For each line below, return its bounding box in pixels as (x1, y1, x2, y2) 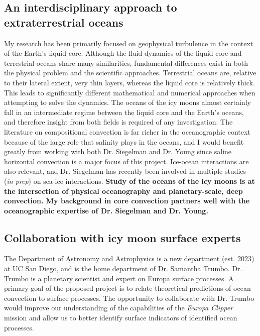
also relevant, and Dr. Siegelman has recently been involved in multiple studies (4, 166, 246, 176)
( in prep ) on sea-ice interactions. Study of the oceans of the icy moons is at (4, 175, 255, 186)
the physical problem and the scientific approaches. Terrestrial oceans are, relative (4, 67, 256, 78)
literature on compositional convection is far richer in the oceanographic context (4, 126, 250, 137)
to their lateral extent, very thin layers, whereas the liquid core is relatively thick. (4, 77, 255, 87)
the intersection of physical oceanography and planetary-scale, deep (4, 185, 243, 196)
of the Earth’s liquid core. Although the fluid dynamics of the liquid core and (4, 48, 242, 58)
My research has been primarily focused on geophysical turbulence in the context (4, 38, 253, 48)
